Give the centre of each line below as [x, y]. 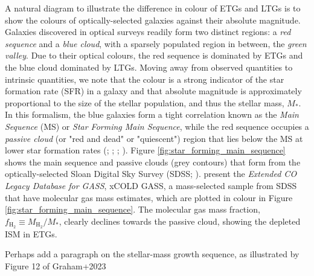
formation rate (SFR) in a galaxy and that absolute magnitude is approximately [153, 91]
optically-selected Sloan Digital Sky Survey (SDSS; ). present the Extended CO [151, 174]
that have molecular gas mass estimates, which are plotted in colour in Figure [149, 197]
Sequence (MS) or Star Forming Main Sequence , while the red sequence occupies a [157, 126]
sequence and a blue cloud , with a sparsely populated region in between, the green [156, 43]
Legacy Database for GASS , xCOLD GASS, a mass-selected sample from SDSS [151, 185]
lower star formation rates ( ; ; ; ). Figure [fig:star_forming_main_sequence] [145, 150]
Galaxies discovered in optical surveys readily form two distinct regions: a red [148, 32]
